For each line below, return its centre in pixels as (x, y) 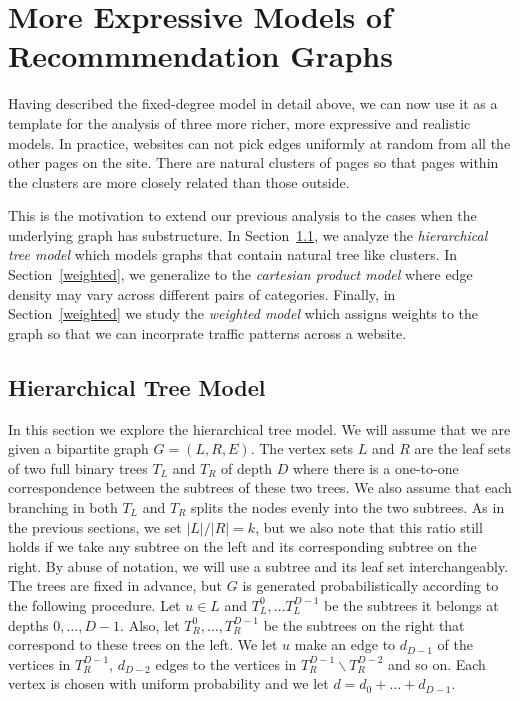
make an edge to (345, 644)
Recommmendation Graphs (200, 55)
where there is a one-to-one (375, 467)
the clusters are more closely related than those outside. (179, 181)
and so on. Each (437, 663)
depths (28, 624)
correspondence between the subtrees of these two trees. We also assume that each (260, 487)
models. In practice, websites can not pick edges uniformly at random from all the (259, 142)
